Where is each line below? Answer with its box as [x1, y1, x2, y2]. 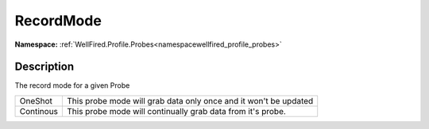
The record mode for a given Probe [14, 81, 130, 90]
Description [14, 60, 75, 74]
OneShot [19, 95, 53, 106]
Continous [19, 105, 59, 116]
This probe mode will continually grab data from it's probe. [67, 105, 286, 116]
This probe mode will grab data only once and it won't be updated [67, 95, 314, 106]
